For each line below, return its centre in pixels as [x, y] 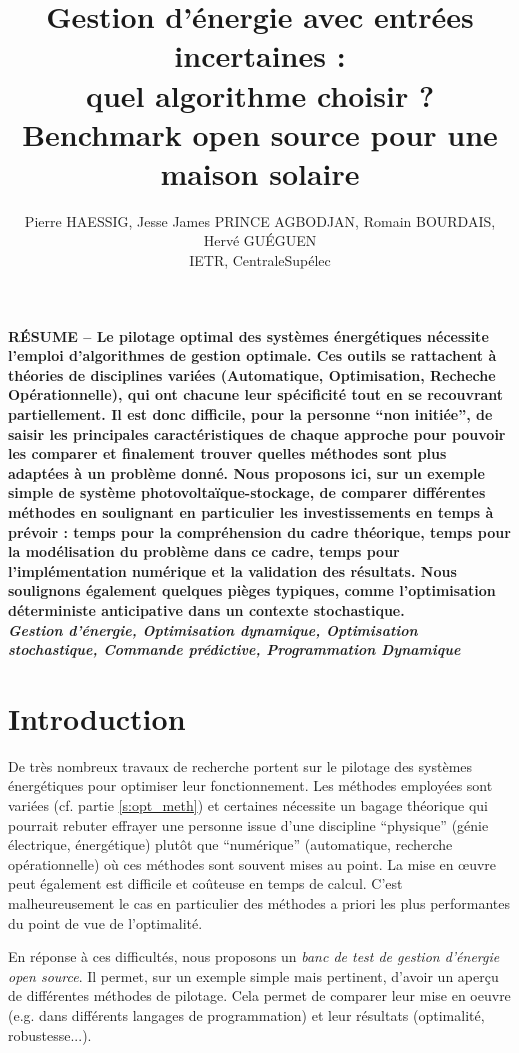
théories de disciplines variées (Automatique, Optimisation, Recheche [252, 374]
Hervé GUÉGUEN [260, 240]
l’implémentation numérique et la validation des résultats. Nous [232, 570]
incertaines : [260, 55]
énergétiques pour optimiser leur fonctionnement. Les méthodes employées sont [250, 785]
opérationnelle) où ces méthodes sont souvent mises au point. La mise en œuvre [252, 863]
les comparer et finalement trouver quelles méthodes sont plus [227, 453]
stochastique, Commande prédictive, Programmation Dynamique [234, 649]
